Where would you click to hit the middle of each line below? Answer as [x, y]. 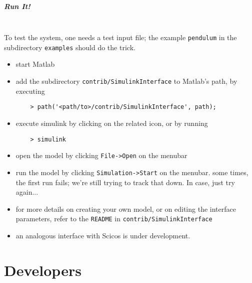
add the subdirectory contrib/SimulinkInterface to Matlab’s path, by [126, 81]
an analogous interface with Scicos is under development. [103, 235]
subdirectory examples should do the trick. [70, 47]
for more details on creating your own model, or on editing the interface [126, 208]
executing [30, 91]
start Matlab [35, 64]
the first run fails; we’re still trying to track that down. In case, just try [125, 182]
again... [27, 192]
